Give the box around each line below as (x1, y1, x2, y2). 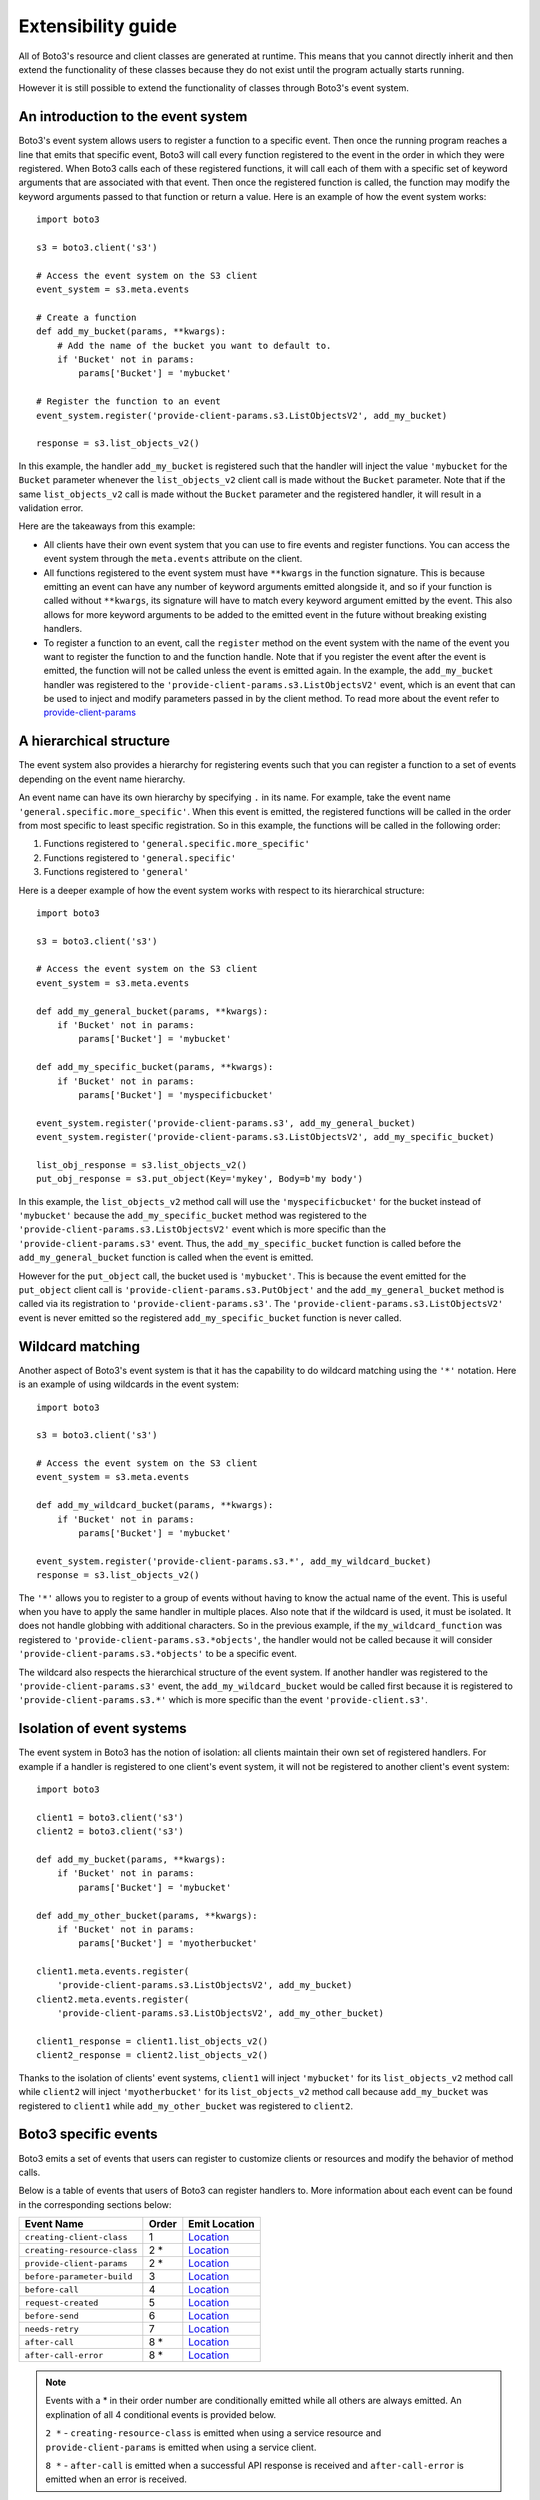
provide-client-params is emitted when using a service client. (45, 2441, 317, 2453)
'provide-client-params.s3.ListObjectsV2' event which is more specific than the (18, 1223, 387, 1235)
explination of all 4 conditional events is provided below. (45, 2408, 277, 2420)
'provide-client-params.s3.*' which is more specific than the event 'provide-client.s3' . (18, 1694, 429, 1706)
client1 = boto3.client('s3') (36, 1811, 185, 1823)
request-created (24, 2297, 99, 2308)
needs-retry (24, 2323, 79, 2334)
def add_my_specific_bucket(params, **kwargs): (36, 1061, 274, 1073)
